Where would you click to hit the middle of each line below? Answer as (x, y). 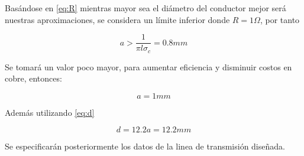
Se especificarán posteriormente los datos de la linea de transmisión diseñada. (145, 146)
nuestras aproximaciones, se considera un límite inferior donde (117, 19)
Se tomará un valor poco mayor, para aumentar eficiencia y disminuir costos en (148, 66)
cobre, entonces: (33, 78)
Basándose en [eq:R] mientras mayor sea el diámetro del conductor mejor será (145, 8)
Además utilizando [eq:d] (50, 112)
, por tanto (280, 19)
